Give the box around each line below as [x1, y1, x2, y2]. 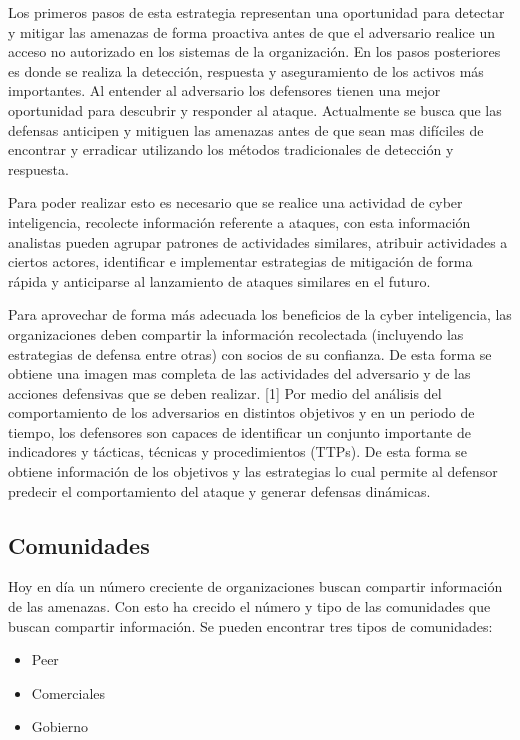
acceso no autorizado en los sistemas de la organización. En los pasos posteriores [8, 41, 501, 62]
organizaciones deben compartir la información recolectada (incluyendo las [8, 323, 464, 344]
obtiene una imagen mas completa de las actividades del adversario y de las [8, 363, 471, 384]
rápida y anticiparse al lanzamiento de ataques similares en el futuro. [8, 270, 431, 291]
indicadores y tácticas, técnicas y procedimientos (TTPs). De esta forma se [8, 441, 468, 462]
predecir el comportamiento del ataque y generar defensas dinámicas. [8, 480, 431, 501]
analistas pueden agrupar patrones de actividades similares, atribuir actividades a [8, 231, 508, 252]
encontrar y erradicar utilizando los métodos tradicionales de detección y [8, 139, 454, 160]
